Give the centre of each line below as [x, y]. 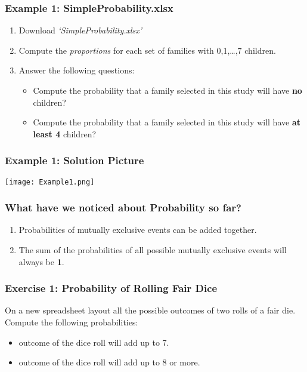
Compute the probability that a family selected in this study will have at [167, 122]
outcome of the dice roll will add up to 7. [94, 342]
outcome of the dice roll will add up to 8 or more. [109, 362]
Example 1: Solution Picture [75, 160]
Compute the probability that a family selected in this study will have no [168, 90]
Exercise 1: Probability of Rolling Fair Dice [111, 288]
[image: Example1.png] [50, 182]
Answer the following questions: [77, 70]
